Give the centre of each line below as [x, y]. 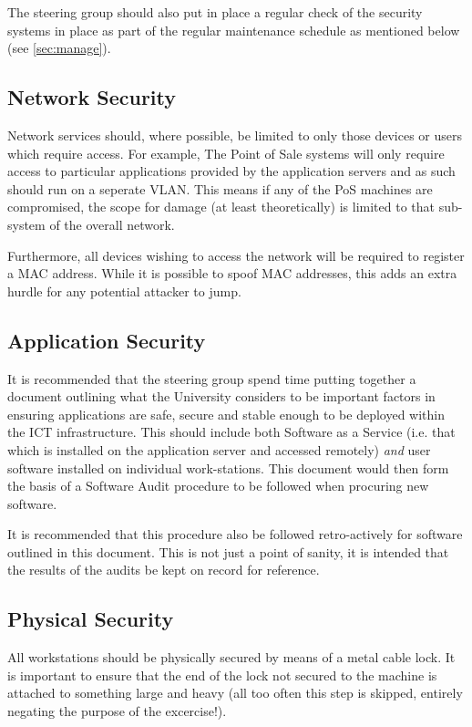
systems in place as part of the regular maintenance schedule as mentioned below [234, 30]
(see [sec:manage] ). [59, 48]
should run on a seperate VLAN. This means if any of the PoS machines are [220, 188]
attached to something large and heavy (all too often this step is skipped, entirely [235, 693]
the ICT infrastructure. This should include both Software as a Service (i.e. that [231, 432]
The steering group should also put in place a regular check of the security [215, 12]
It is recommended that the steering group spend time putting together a [212, 378]
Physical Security [91, 619]
